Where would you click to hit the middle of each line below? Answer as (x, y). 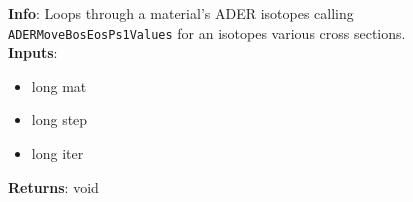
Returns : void (53, 186)
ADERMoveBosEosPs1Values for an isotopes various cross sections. (207, 32)
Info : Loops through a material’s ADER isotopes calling (181, 13)
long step (59, 119)
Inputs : (33, 52)
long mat (59, 85)
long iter (57, 153)
